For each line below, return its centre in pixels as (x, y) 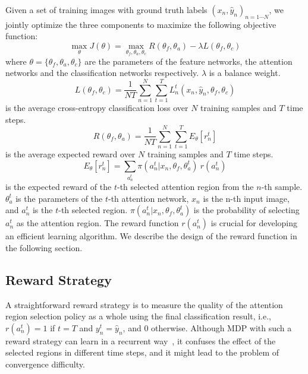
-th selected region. (93, 210)
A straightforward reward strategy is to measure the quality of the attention (144, 304)
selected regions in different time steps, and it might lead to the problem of (142, 352)
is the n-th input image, (246, 198)
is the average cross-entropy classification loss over (97, 107)
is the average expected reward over (70, 154)
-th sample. (282, 187)
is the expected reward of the (59, 187)
